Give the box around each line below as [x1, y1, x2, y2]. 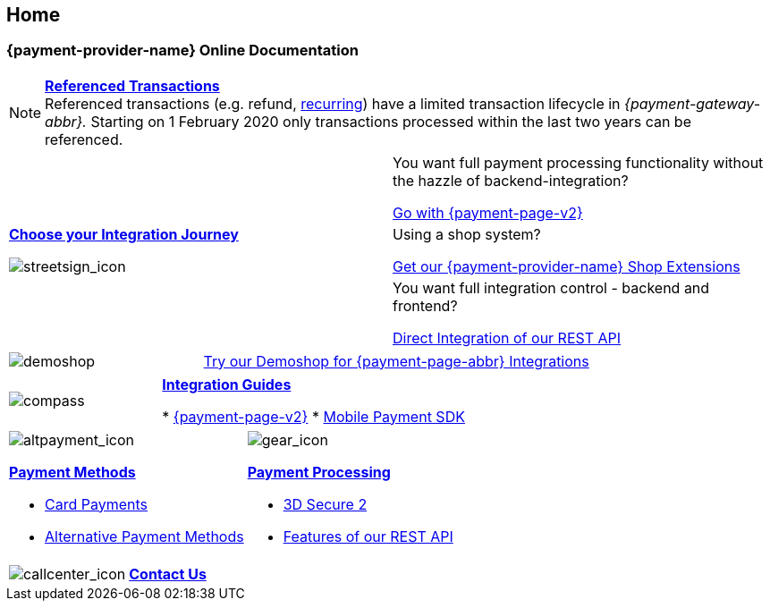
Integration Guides [162, 375, 292, 393]
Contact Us [129, 564, 207, 583]
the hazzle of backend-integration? [393, 171, 629, 190]
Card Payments [45, 494, 148, 513]
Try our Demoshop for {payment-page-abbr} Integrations [203, 351, 589, 370]
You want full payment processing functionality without [393, 153, 764, 172]
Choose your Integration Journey [9, 224, 239, 243]
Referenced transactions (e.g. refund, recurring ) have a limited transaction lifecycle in [45, 94, 621, 113]
